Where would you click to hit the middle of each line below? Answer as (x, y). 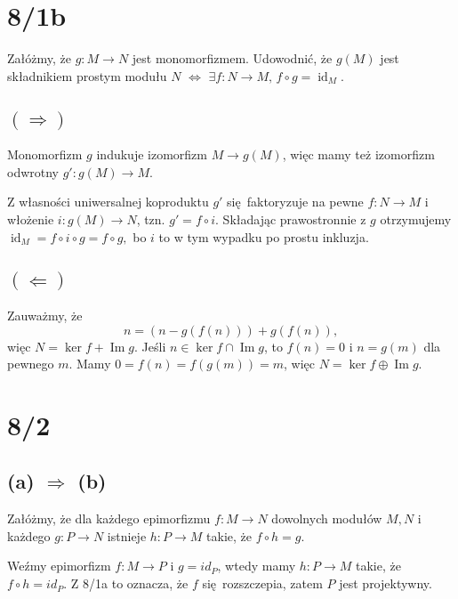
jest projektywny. (386, 583)
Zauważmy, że (45, 315)
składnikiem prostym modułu (87, 75)
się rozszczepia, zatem (262, 583)
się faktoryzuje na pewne (295, 202)
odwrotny (33, 171)
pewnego (31, 364)
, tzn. (151, 219)
